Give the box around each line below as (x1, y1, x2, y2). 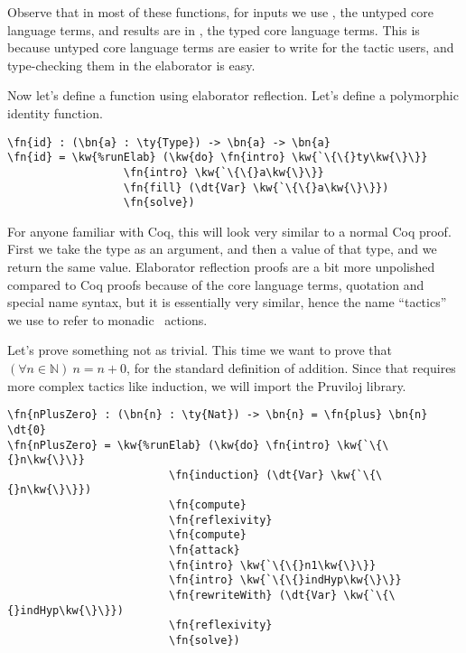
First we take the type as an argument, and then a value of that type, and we (7, 239, 437, 258)
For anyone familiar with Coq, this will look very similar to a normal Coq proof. (7, 221, 452, 240)
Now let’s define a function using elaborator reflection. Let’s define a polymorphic (7, 86, 459, 105)
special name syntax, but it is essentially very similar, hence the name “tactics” (7, 293, 447, 312)
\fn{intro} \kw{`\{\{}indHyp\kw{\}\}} (168, 574, 402, 587)
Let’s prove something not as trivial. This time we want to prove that (7, 340, 393, 359)
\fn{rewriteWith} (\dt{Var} (168, 589, 338, 602)
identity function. (7, 103, 103, 122)
